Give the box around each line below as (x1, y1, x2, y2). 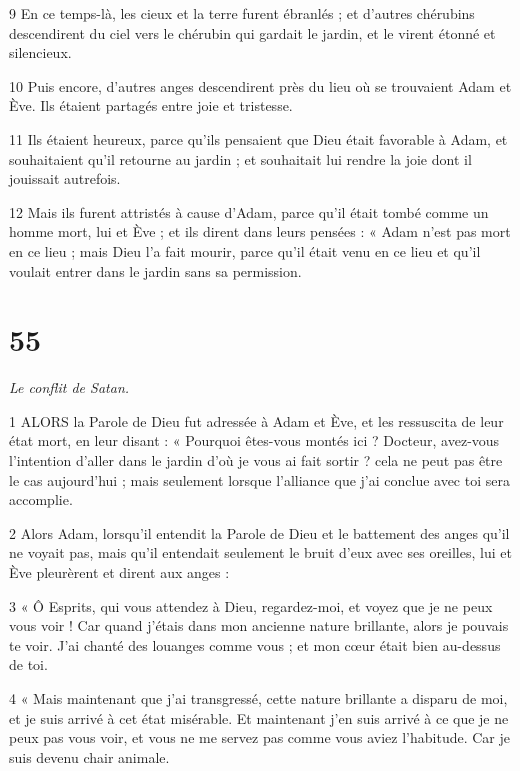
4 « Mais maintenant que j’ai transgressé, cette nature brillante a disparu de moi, (9, 687, 508, 708)
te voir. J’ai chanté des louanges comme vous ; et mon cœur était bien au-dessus (9, 634, 501, 655)
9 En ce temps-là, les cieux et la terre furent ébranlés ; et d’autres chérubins (9, 3, 475, 23)
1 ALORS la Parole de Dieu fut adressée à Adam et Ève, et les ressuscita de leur (9, 410, 504, 431)
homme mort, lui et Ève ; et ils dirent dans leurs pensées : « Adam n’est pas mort (9, 221, 511, 242)
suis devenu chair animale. (9, 746, 170, 767)
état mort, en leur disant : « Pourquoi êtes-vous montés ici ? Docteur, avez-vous (9, 430, 500, 451)
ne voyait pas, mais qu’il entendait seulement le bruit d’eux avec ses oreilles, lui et (9, 542, 512, 563)
